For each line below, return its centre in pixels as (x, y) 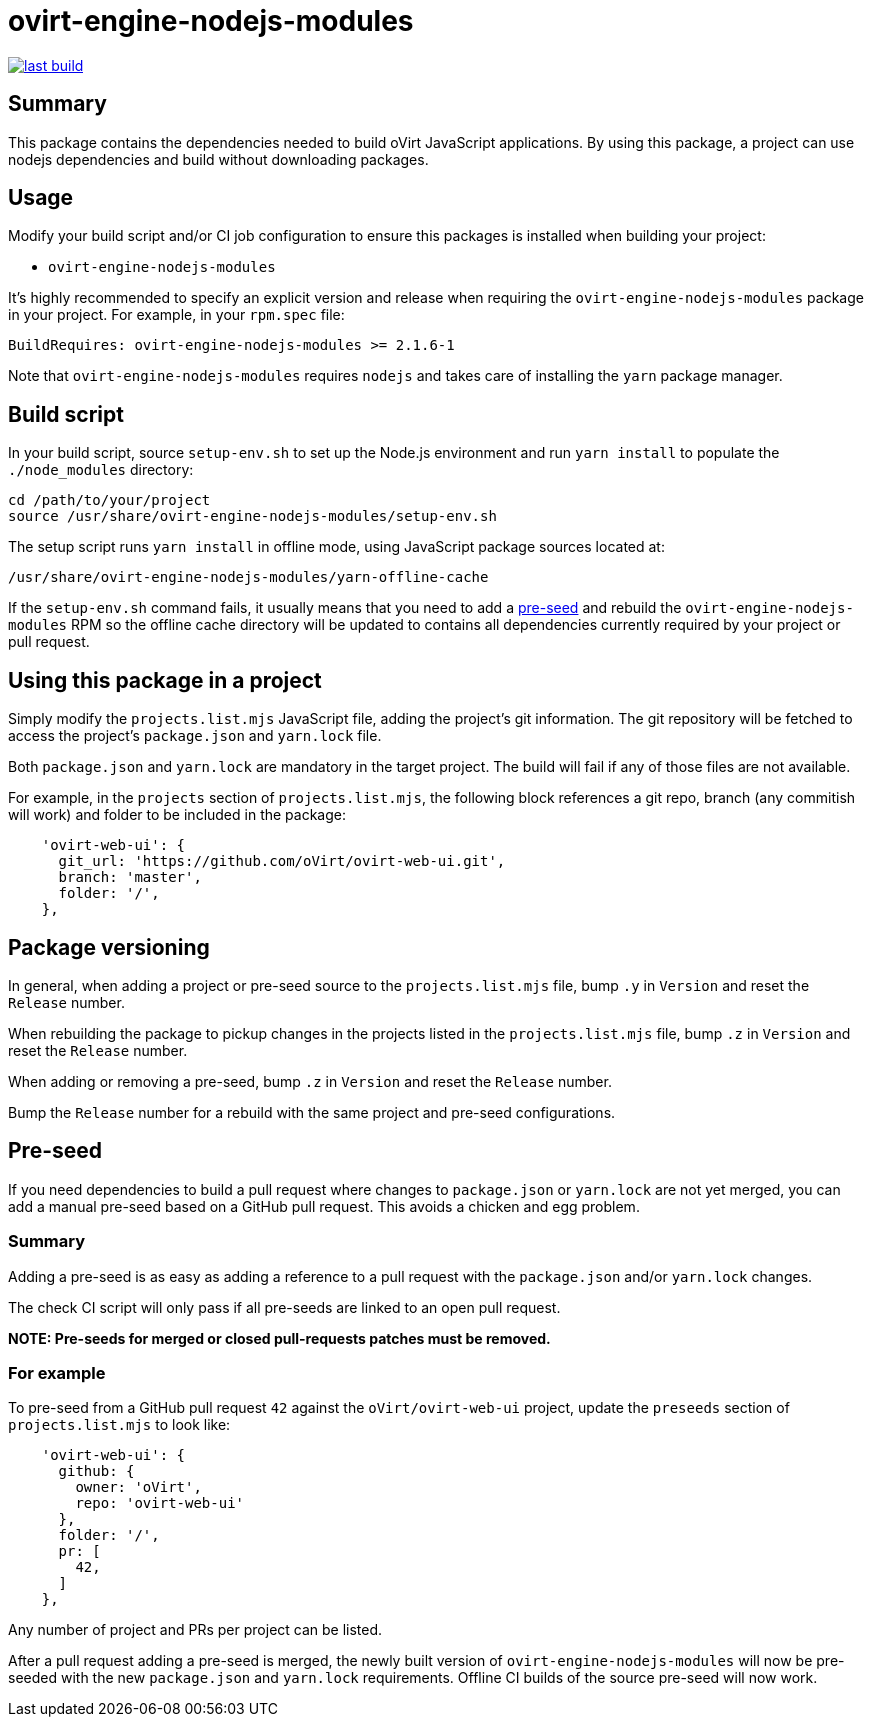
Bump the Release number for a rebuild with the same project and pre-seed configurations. (312, 1112)
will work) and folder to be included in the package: (177, 815)
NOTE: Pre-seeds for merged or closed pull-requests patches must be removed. (279, 1338)
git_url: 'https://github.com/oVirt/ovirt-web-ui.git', (282, 861)
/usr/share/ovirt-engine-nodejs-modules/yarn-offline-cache (248, 577)
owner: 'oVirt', (138, 1487)
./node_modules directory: (101, 470)
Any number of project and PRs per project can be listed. (195, 1630)
